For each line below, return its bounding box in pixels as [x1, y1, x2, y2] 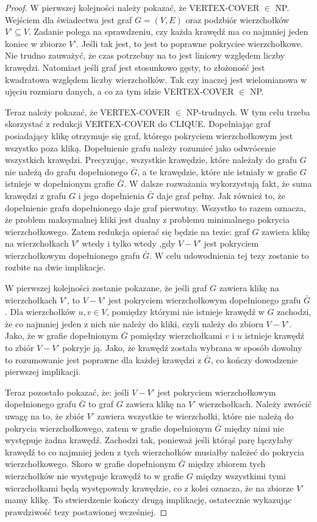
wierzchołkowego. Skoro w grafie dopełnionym [5, 457, 176, 470]
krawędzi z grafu [5, 189, 66, 201]
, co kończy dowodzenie [210, 353, 298, 366]
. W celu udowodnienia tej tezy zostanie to [149, 248, 309, 261]
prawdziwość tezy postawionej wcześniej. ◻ [5, 505, 168, 518]
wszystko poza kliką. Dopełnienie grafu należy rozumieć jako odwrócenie [5, 141, 276, 154]
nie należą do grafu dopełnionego [5, 165, 128, 178]
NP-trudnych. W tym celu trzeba [186, 105, 310, 118]
